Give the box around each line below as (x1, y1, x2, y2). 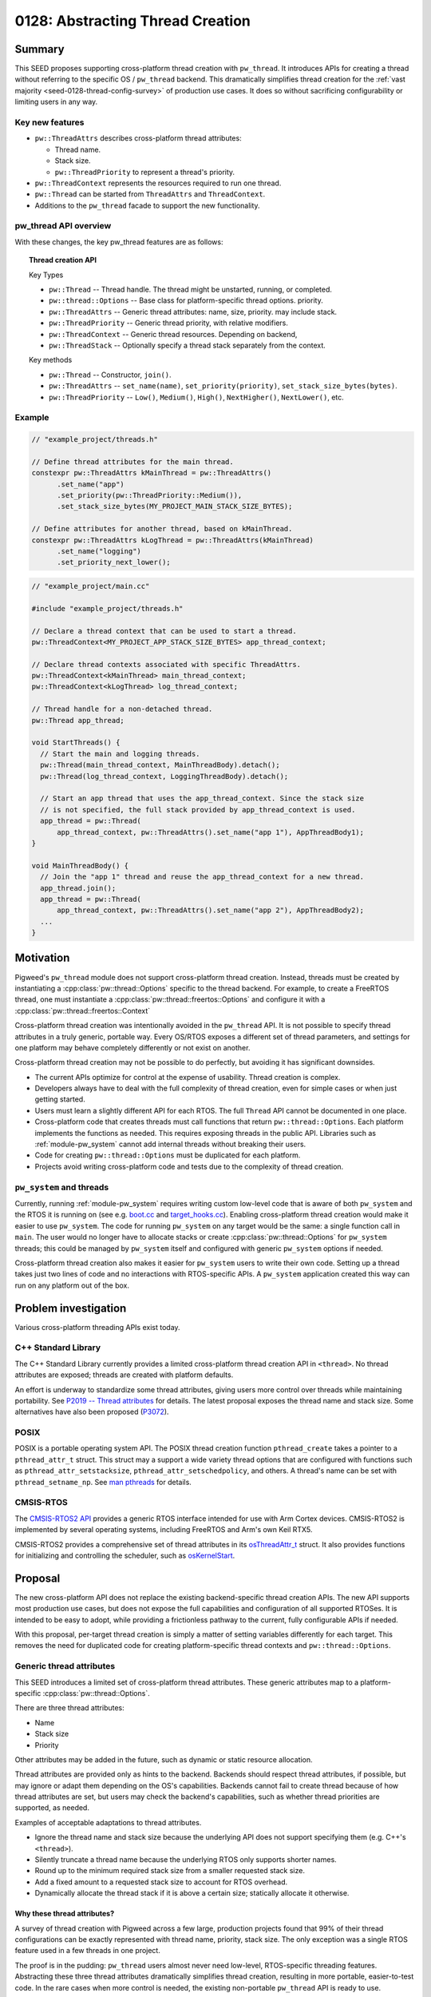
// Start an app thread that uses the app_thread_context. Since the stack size (40, 794, 365, 803)
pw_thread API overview (14, 220, 112, 232)
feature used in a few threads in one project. (14, 1946, 161, 1955)
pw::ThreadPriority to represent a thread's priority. (54, 167, 235, 177)
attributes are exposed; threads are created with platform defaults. (14, 1370, 234, 1380)
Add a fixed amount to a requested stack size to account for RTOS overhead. (34, 1877, 288, 1887)
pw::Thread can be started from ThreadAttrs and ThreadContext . (34, 189, 266, 199)
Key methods (29, 355, 73, 365)
